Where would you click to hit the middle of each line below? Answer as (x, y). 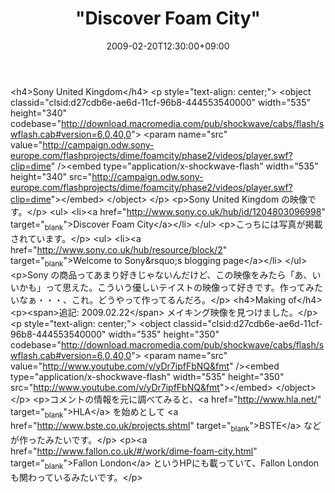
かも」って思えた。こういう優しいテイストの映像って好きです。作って (162, 287)
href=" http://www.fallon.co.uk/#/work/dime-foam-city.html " (134, 451)
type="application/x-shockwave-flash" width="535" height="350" (147, 376)
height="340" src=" (51, 176)
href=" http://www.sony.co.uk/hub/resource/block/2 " (119, 249)
